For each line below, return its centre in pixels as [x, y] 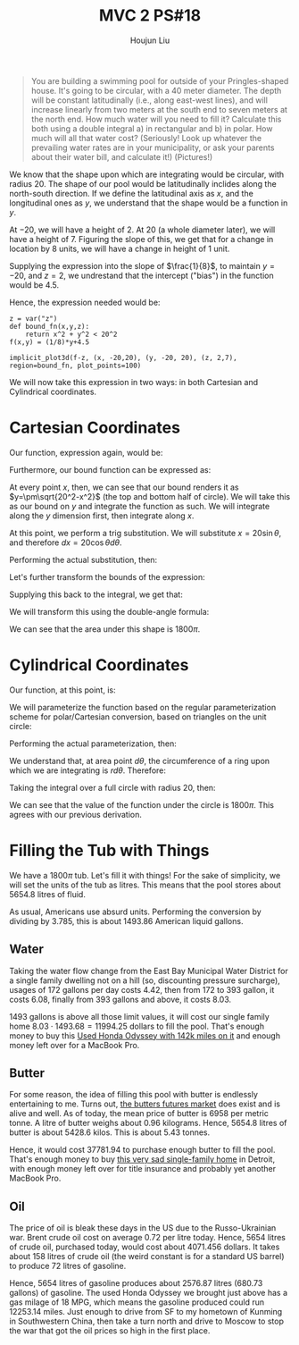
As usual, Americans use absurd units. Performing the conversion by [135, 912]
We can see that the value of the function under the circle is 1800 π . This [142, 804]
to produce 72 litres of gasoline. [68, 1266]
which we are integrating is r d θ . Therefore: [88, 770]
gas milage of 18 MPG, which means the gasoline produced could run [137, 1302]
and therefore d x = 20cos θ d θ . [66, 542]
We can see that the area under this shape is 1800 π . [105, 629]
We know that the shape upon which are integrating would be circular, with [147, 174]
